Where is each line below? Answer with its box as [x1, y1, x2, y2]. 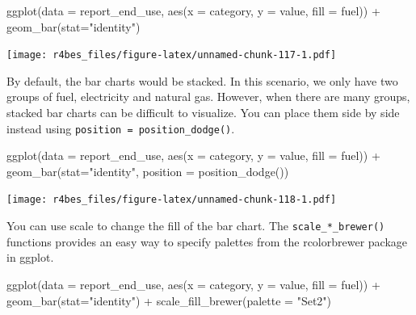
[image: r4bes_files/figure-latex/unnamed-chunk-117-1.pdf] [6, 49, 337, 61]
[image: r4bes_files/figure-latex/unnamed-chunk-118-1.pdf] [6, 194, 337, 206]
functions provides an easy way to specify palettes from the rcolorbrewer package [6, 233, 408, 250]
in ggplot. [6, 249, 54, 266]
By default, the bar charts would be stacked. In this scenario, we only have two [6, 72, 398, 89]
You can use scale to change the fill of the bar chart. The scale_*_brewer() [6, 217, 385, 234]
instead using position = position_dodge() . [6, 120, 235, 136]
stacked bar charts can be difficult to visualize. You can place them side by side [6, 104, 400, 121]
